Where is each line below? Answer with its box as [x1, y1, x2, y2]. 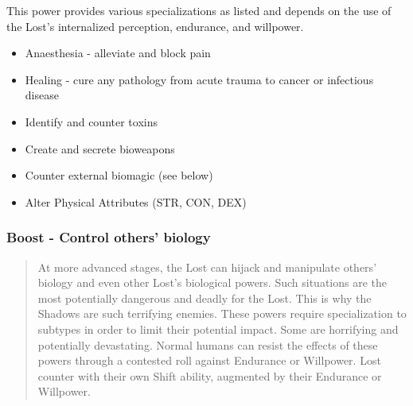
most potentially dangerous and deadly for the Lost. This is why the [37, 289, 372, 306]
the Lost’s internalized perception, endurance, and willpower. [6, 17, 304, 34]
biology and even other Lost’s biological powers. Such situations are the [37, 274, 387, 291]
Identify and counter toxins [25, 113, 158, 130]
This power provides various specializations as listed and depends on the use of [6, 2, 392, 18]
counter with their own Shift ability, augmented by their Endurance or [37, 367, 382, 384]
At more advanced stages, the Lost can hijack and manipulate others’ [37, 258, 377, 275]
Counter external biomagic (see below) [25, 167, 213, 184]
